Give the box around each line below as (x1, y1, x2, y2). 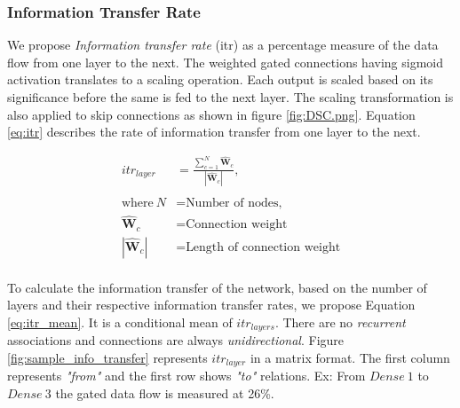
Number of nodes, (186, 197, 282, 209)
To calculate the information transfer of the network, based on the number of (7, 278, 427, 296)
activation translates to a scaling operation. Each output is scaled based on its (7, 70, 433, 89)
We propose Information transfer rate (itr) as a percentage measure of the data (7, 35, 439, 54)
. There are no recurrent (274, 312, 406, 331)
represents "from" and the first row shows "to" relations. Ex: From (7, 366, 366, 385)
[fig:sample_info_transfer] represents (7, 349, 208, 367)
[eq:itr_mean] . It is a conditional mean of (7, 312, 233, 331)
